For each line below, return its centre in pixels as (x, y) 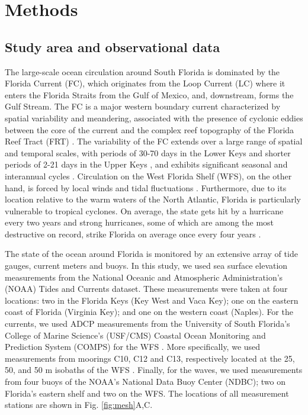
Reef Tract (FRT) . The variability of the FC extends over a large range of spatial (154, 141)
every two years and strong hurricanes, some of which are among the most (139, 222)
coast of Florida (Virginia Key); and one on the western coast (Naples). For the (149, 312)
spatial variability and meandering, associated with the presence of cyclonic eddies (154, 118)
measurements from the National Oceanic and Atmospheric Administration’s (144, 277)
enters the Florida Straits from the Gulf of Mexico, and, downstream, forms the (149, 94)
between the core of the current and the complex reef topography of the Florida (150, 129)
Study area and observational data (113, 46)
